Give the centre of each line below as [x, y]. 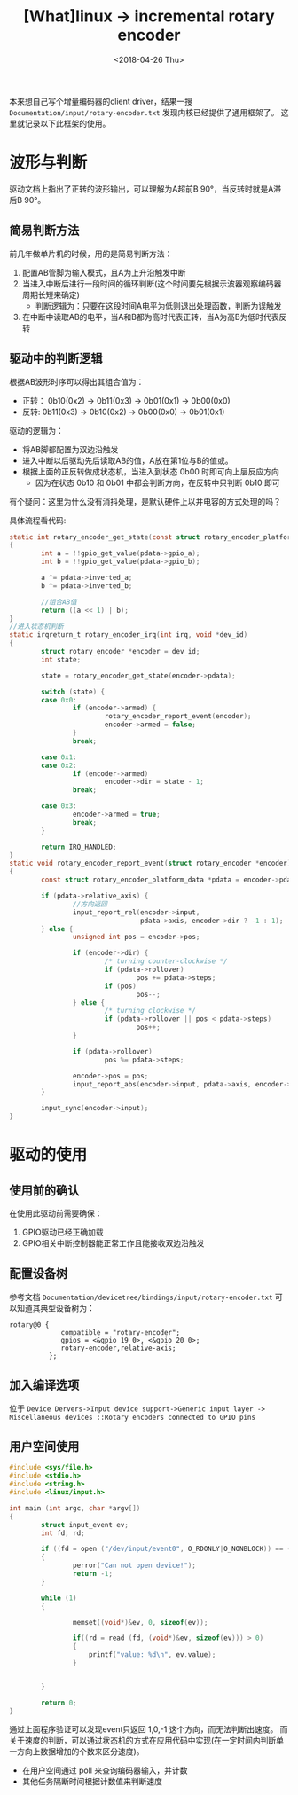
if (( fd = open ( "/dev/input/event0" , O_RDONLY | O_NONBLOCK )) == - [166, 1549]
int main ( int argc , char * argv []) [75, 1508]
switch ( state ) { [73, 692]
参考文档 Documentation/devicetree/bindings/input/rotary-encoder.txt [141, 1297]
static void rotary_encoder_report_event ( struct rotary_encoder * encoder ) [150, 863]
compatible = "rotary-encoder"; [120, 1332]
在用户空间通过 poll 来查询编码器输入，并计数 [105, 1770]
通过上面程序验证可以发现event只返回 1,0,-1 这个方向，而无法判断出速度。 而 [149, 1729]
